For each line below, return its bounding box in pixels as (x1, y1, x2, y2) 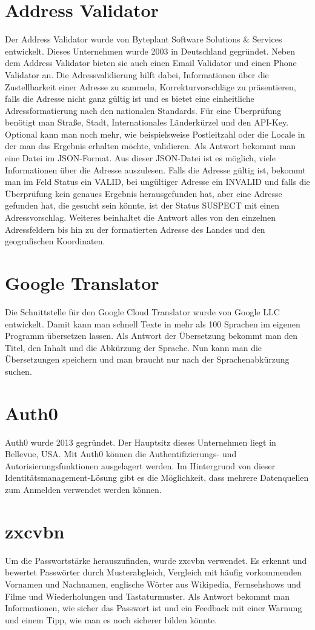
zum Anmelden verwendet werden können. (5, 483, 162, 495)
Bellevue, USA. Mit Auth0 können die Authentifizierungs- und (5, 447, 237, 460)
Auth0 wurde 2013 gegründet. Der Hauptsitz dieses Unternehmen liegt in (5, 435, 276, 448)
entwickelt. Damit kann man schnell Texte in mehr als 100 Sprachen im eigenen (5, 317, 300, 330)
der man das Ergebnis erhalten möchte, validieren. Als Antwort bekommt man (5, 139, 296, 152)
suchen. (5, 364, 32, 377)
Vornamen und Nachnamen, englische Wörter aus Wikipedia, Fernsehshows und (5, 577, 301, 590)
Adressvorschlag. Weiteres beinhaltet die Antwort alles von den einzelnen (5, 211, 276, 224)
